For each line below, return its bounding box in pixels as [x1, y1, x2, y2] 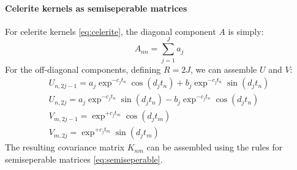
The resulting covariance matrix [5, 141, 125, 153]
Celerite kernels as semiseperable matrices [5, 1, 187, 14]
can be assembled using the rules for [146, 141, 283, 153]
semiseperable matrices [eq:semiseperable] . [5, 152, 163, 165]
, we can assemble [190, 62, 257, 75]
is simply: [228, 24, 264, 37]
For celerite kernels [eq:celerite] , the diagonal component [5, 24, 216, 37]
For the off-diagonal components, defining [5, 62, 161, 75]
